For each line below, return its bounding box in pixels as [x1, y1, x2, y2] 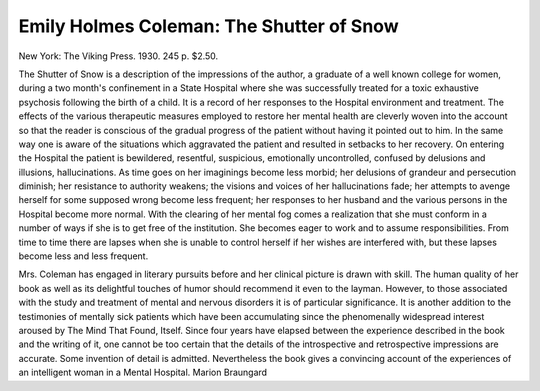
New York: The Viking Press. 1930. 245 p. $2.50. [18, 50, 219, 62]
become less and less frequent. [18, 250, 149, 262]
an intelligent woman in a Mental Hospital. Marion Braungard [18, 366, 268, 379]
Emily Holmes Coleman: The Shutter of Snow [18, 15, 399, 37]
